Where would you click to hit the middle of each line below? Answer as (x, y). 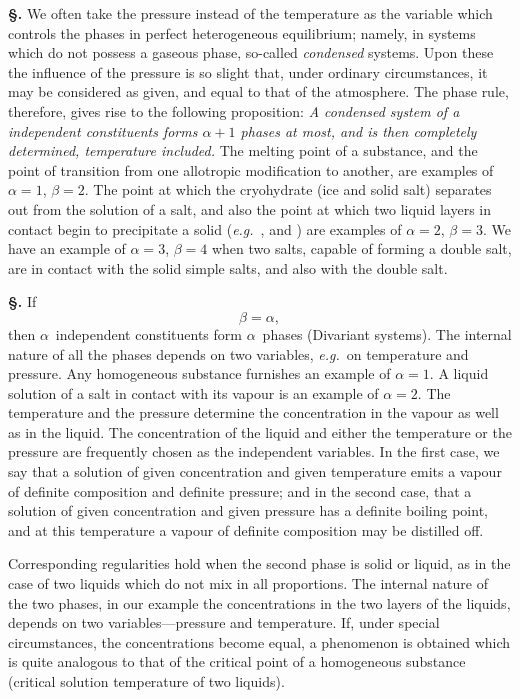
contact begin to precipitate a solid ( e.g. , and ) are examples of (205, 228)
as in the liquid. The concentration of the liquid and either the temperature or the (260, 431)
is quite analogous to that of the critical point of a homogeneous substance (237, 661)
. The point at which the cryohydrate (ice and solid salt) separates (288, 189)
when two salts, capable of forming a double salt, (361, 248)
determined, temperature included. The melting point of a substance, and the (243, 150)
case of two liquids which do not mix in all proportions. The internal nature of (248, 583)
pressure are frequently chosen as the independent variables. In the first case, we (254, 451)
